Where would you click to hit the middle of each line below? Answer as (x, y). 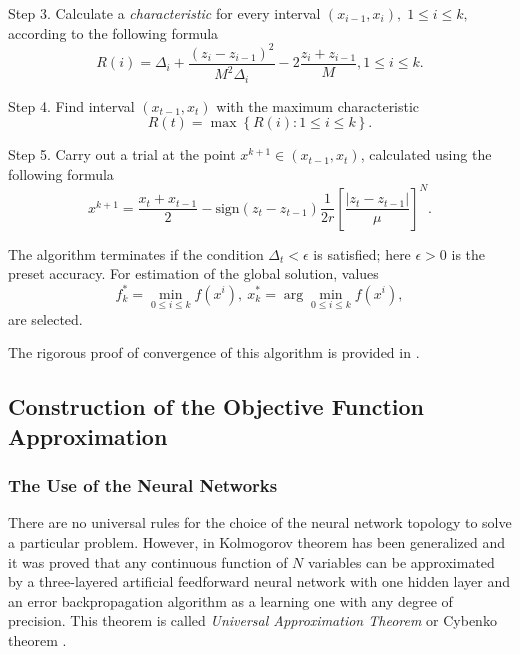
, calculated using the (426, 154)
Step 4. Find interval (71, 105)
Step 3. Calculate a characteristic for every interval (164, 13)
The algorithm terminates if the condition (136, 253)
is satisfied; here (362, 253)
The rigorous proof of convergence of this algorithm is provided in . (214, 352)
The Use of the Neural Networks (143, 485)
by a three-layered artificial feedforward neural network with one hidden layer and (259, 581)
